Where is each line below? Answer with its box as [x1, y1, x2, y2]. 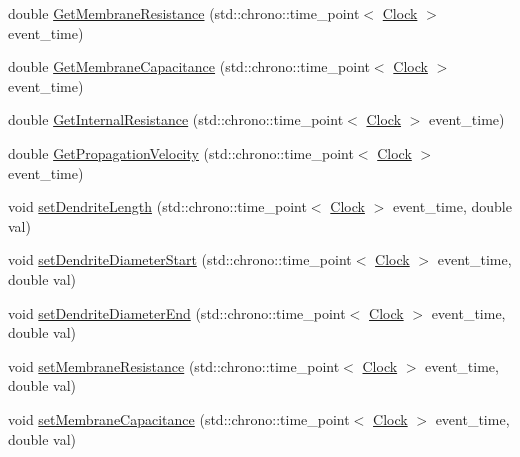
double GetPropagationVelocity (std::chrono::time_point [8, 142, 354, 163]
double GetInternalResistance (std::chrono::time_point [8, 109, 344, 130]
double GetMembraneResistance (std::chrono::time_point [8, 3, 360, 23]
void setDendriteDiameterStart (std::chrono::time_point [8, 249, 352, 270]
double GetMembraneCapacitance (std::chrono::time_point [8, 56, 370, 77]
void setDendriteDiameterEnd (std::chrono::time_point [8, 302, 346, 323]
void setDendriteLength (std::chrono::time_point [8, 196, 307, 217]
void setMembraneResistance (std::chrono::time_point [8, 355, 340, 376]
